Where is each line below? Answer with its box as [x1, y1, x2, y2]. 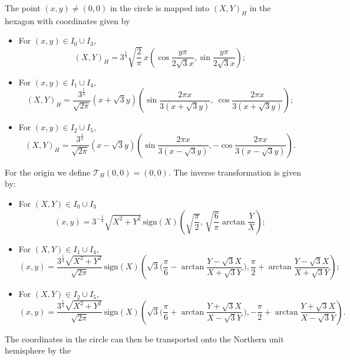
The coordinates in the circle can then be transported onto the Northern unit [5, 332, 284, 345]
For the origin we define [5, 166, 91, 178]
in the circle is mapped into [110, 2, 210, 14]
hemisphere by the [5, 344, 71, 356]
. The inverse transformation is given [168, 166, 301, 178]
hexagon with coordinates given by [5, 14, 130, 27]
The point [5, 2, 41, 14]
